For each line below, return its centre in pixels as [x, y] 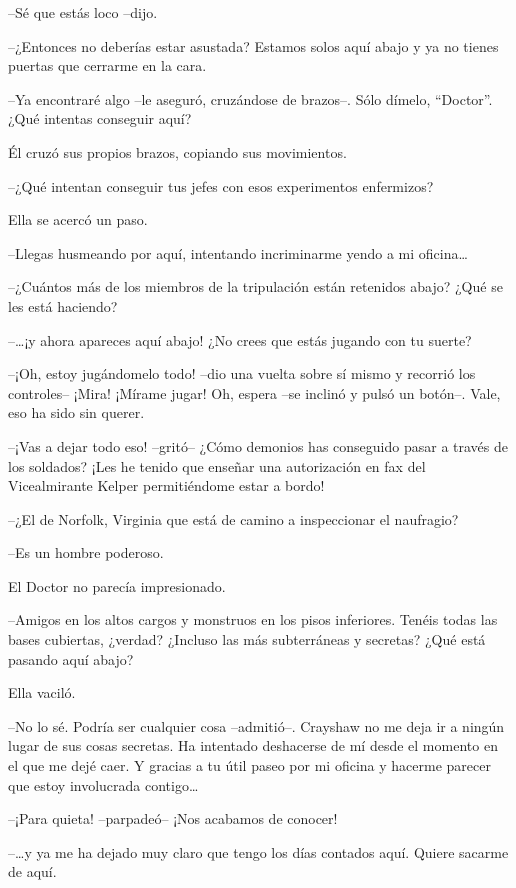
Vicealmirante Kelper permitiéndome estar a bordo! [166, 485]
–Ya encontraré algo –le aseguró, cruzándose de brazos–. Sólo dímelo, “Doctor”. [250, 98]
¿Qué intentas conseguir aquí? [100, 118]
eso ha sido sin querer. [76, 412]
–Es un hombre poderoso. [86, 552]
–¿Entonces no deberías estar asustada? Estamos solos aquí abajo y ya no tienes [253, 45]
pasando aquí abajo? [71, 658]
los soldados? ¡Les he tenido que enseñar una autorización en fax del [217, 465]
